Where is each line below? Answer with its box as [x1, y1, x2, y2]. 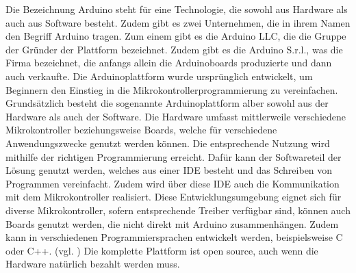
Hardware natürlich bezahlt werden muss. [5, 257, 180, 271]
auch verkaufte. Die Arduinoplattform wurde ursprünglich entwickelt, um [5, 68, 313, 83]
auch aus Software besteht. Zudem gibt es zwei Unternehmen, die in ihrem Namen [5, 15, 351, 29]
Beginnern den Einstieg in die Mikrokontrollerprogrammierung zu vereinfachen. [5, 82, 338, 96]
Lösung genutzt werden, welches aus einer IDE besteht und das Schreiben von [5, 163, 333, 177]
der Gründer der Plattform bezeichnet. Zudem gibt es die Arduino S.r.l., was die [5, 42, 343, 56]
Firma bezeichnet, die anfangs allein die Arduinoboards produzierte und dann [5, 55, 332, 70]
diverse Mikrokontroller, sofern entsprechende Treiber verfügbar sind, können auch [5, 203, 351, 217]
